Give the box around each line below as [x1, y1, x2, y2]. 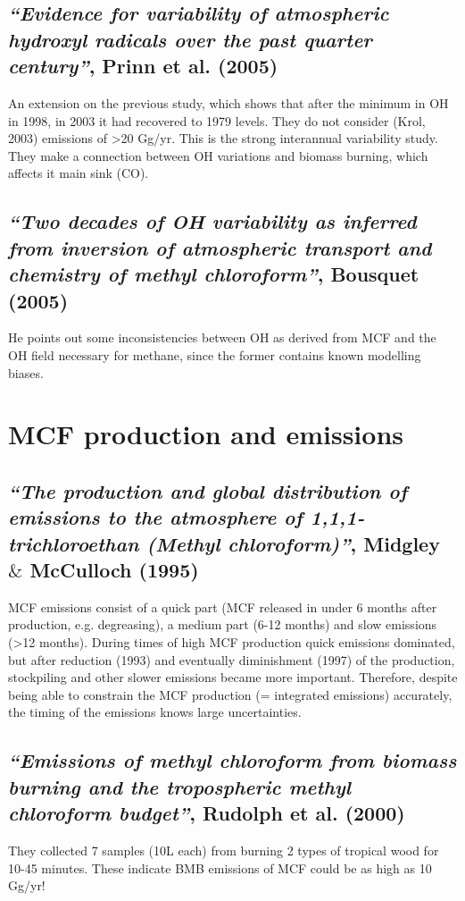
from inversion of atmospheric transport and [8, 233, 432, 261]
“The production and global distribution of [8, 476, 408, 504]
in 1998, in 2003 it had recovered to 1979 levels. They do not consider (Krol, [8, 111, 426, 130]
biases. [8, 363, 44, 382]
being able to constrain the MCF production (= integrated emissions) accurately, [8, 685, 453, 703]
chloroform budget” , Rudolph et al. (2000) [8, 799, 405, 827]
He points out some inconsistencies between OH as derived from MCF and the [8, 328, 436, 347]
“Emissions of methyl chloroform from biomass [8, 746, 457, 774]
